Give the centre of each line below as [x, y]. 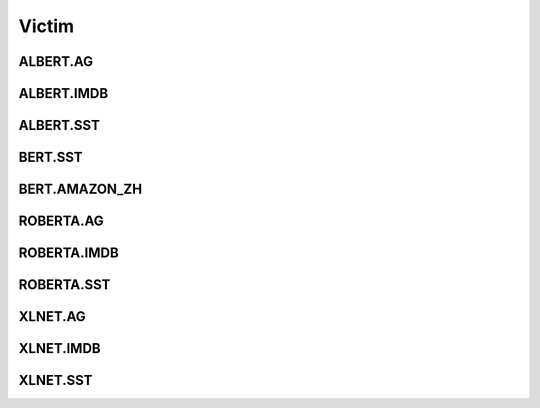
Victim [46, 26]
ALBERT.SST [59, 125]
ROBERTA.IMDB [68, 253]
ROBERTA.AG [61, 221]
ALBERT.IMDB [63, 93]
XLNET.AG [52, 316]
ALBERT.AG [56, 61]
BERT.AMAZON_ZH [80, 189]
